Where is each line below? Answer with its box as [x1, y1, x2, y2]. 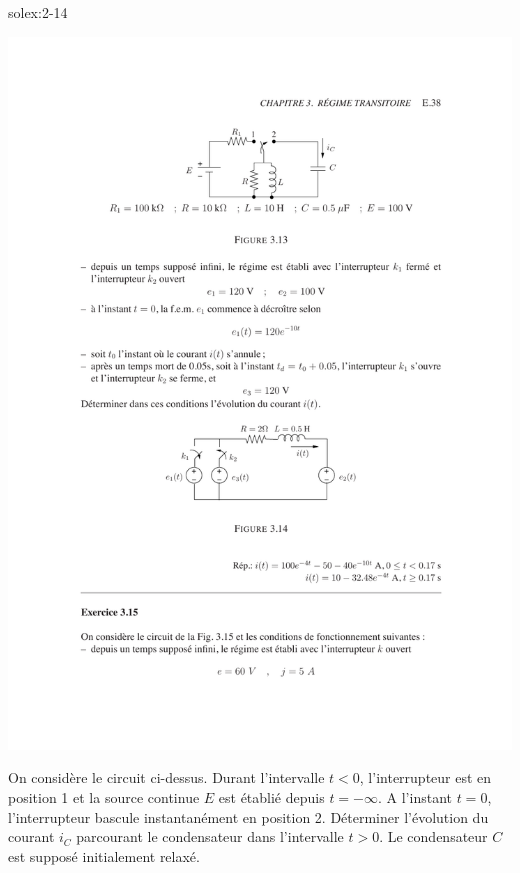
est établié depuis [218, 786, 325, 807]
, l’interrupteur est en [359, 767, 492, 788]
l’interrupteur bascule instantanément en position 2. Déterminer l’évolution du [8, 806, 489, 827]
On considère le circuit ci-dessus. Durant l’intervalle [8, 767, 325, 788]
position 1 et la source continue [8, 786, 200, 807]
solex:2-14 [8, 2, 68, 22]
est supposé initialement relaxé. [8, 845, 200, 866]
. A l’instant [378, 786, 452, 807]
